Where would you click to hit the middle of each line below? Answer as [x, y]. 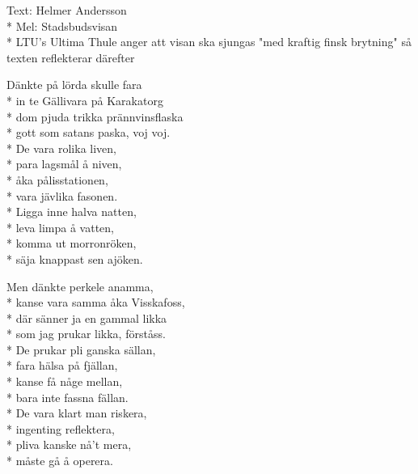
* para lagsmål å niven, [64, 164]
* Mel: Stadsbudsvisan [62, 25]
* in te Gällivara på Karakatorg [85, 100]
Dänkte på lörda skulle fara [74, 85]
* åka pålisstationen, [57, 179]
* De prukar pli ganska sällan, [81, 349]
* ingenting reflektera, [61, 428]
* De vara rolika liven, [61, 148]
